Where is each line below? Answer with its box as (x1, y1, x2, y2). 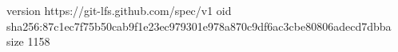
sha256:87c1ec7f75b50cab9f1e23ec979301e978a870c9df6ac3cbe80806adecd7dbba (6, 17, 392, 34)
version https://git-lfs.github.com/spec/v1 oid (6, 2, 232, 18)
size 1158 (6, 33, 50, 50)
